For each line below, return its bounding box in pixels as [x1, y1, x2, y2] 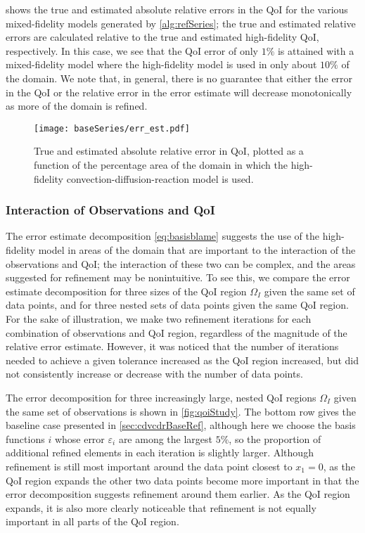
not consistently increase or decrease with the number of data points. [6, 366, 303, 381]
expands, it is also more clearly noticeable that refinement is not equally [6, 500, 316, 515]
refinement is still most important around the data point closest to [6, 458, 293, 473]
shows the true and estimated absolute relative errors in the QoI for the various [6, 2, 348, 16]
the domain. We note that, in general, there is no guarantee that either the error [6, 70, 353, 85]
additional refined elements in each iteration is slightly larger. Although [6, 445, 314, 460]
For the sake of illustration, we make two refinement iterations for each [6, 311, 312, 326]
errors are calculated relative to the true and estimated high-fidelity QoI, [6, 30, 319, 44]
